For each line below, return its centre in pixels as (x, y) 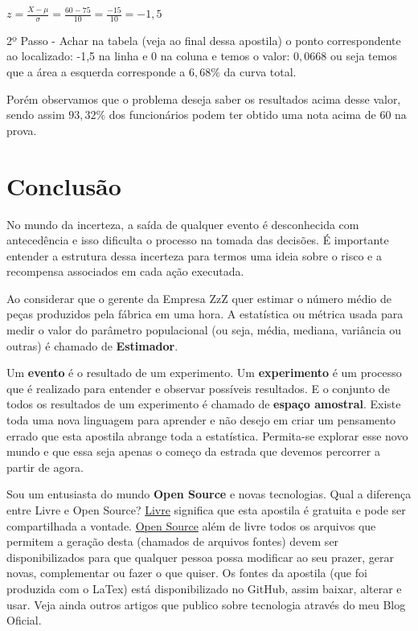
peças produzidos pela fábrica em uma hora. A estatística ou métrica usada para (205, 314)
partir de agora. (45, 467)
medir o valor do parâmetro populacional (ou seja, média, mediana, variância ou (204, 330)
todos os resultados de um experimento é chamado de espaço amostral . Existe (204, 404)
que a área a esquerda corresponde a (96, 72)
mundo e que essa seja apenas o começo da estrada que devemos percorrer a (193, 451)
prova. (22, 130)
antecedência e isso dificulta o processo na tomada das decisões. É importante (198, 240)
